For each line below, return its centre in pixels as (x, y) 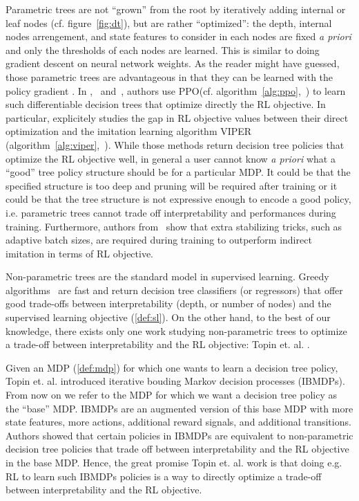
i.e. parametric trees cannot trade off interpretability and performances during (171, 212)
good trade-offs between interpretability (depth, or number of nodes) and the (168, 303)
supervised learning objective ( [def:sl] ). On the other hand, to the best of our (168, 317)
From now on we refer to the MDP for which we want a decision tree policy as (171, 395)
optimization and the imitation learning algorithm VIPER (129, 131)
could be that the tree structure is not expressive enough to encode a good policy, (178, 199)
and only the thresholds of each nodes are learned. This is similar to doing (163, 49)
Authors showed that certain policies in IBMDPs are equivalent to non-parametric (179, 435)
